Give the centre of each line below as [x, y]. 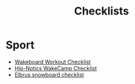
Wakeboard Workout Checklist [53, 62]
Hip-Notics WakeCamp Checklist [56, 68]
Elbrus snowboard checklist [49, 74]
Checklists [102, 11]
